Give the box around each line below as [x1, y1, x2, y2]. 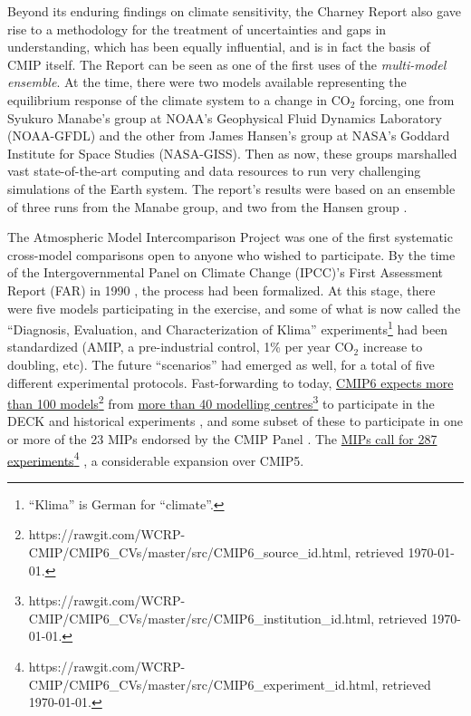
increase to [362, 337, 423, 356]
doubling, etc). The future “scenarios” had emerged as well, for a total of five [7, 354, 435, 373]
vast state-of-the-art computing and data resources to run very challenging [7, 161, 421, 180]
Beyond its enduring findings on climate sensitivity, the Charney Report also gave [7, 2, 462, 20]
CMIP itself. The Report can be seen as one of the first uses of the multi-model [7, 54, 447, 73]
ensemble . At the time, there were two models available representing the [7, 73, 407, 92]
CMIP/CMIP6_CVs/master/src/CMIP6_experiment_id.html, [28, 674, 379, 693]
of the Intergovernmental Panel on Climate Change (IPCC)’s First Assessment [7, 263, 443, 282]
